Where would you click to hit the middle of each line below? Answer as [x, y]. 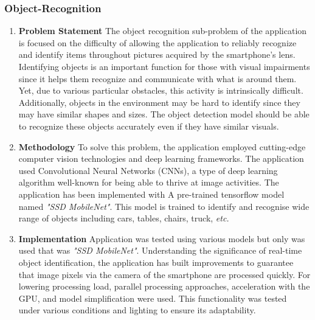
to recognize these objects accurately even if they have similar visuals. [149, 126]
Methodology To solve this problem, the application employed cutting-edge [162, 146]
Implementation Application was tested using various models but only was [162, 238]
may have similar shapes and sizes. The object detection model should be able [164, 114]
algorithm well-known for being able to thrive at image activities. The [149, 182]
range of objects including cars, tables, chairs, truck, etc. [124, 218]
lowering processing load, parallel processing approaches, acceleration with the [164, 286]
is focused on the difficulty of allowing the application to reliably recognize [157, 42]
